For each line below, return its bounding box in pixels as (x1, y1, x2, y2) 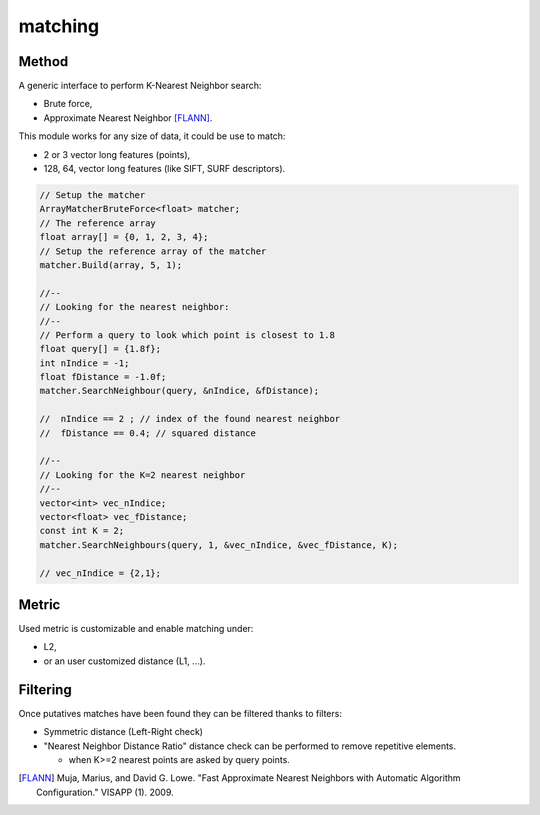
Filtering (18, 681, 72, 698)
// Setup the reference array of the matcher (39, 245, 267, 257)
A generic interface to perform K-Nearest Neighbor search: (18, 80, 262, 92)
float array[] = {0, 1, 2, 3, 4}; (39, 231, 209, 243)
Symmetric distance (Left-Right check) (43, 726, 204, 738)
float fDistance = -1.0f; (39, 371, 167, 383)
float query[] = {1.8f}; (39, 343, 162, 355)
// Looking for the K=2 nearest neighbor (39, 469, 246, 480)
